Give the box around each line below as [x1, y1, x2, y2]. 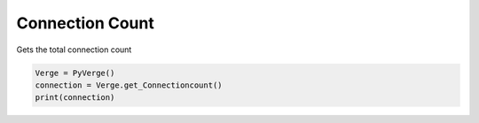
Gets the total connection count [16, 44, 132, 55]
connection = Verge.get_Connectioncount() [35, 80, 223, 90]
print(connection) [35, 93, 115, 103]
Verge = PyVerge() [35, 67, 115, 78]
